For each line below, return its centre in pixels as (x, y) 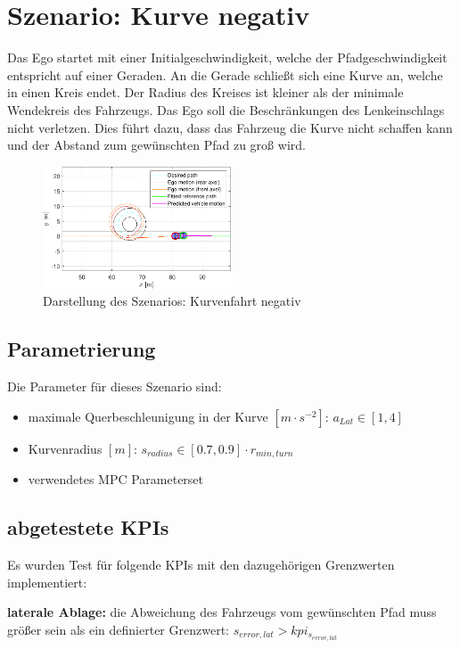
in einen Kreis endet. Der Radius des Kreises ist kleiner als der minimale (205, 92)
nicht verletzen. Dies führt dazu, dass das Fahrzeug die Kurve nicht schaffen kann (230, 127)
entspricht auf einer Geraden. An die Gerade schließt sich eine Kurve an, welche (225, 74)
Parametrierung (82, 349)
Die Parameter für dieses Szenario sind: (115, 386)
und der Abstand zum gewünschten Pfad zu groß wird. (156, 145)
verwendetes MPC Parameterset (116, 479)
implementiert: (47, 582)
